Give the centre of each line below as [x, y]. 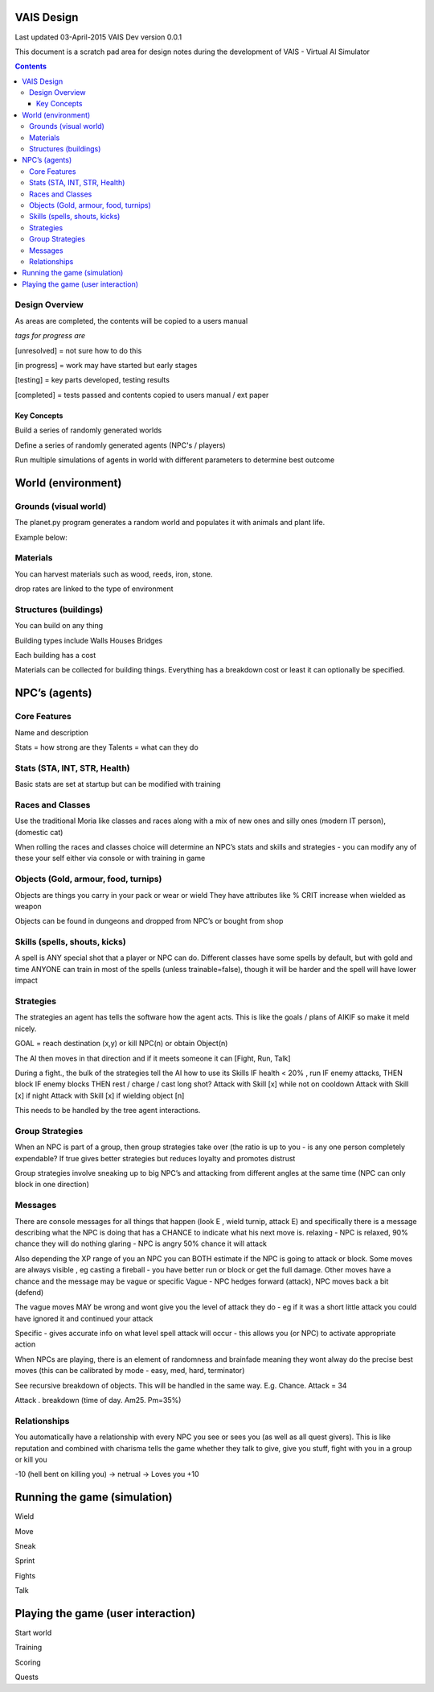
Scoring [28, 1662]
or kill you [31, 1459]
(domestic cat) [39, 832]
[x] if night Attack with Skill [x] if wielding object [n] [100, 1095]
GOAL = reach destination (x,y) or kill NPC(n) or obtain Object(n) [121, 1044]
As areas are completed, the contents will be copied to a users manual [131, 321]
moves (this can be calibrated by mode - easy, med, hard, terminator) [130, 1371]
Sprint [25, 1561]
